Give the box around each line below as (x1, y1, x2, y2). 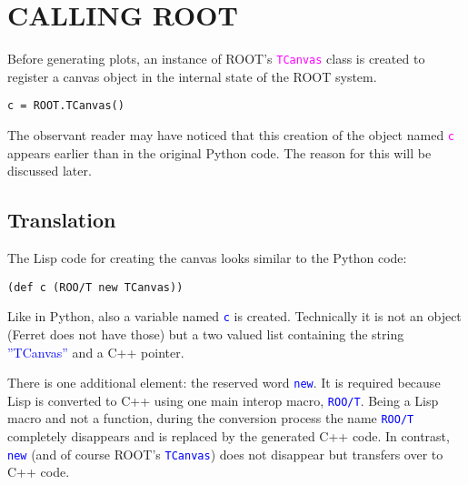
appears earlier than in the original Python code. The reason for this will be (7, 143, 432, 162)
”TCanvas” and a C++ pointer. (7, 342, 184, 361)
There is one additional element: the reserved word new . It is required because (7, 373, 441, 392)
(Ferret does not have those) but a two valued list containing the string (7, 324, 404, 343)
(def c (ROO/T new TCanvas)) (7, 280, 184, 294)
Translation (7, 206, 116, 234)
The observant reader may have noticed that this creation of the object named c (7, 126, 455, 145)
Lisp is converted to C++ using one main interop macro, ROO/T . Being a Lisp (7, 390, 439, 409)
